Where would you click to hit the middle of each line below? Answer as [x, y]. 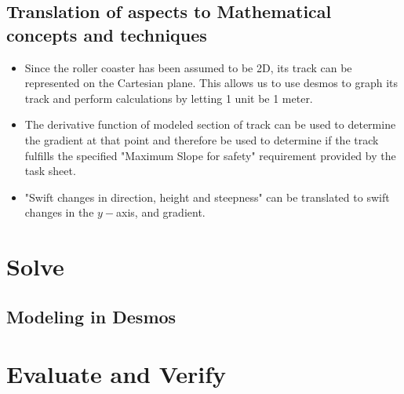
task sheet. [50, 171]
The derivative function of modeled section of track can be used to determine [210, 124]
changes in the [59, 212]
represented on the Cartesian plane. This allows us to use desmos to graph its [211, 83]
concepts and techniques [107, 34]
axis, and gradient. [161, 212]
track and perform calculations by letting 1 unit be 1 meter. [169, 98]
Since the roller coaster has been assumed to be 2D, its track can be [188, 67]
